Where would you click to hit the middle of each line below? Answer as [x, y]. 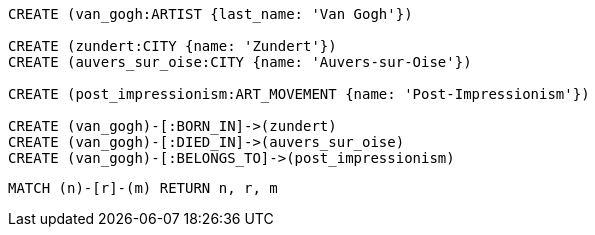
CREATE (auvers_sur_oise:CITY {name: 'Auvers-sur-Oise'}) [240, 62]
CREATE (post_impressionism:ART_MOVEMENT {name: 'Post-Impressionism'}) [299, 94]
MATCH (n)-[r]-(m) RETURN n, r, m [143, 188]
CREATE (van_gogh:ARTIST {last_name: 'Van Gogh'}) [210, 14]
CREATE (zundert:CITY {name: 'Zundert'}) [172, 46]
